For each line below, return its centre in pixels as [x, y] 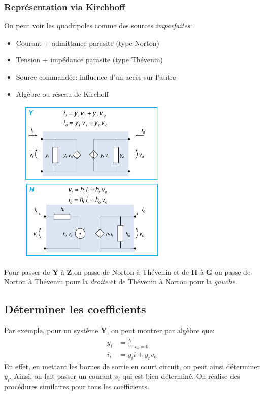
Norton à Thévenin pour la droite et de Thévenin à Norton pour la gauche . [121, 282]
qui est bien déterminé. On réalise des [181, 376]
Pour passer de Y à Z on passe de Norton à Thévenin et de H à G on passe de [127, 271]
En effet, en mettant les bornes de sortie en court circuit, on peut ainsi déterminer [132, 366]
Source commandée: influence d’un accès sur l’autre [96, 77]
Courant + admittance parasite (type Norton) [88, 42]
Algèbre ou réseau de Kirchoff [62, 94]
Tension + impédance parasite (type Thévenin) [89, 60]
